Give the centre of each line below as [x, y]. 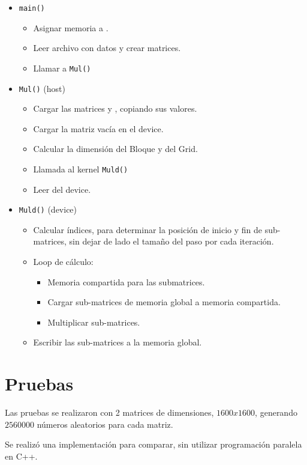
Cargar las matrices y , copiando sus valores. [115, 108]
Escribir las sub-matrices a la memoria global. [118, 342]
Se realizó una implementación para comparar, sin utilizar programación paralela [153, 444]
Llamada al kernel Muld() [81, 169]
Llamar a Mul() [62, 68]
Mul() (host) [42, 88]
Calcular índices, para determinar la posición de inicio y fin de [148, 229]
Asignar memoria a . [71, 27]
